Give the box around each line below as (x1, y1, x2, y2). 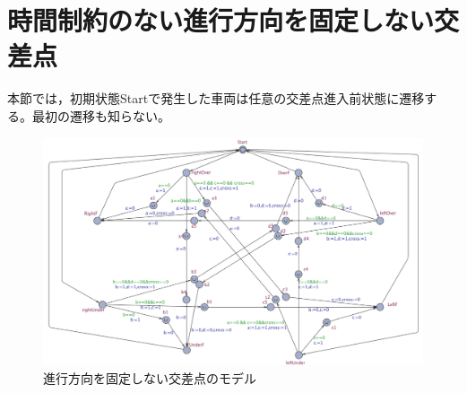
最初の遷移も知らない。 (31, 106, 170, 125)
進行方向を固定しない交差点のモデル (43, 368, 256, 387)
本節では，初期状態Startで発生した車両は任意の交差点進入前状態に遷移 (7, 89, 425, 108)
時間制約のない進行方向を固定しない (7, 2, 435, 39)
